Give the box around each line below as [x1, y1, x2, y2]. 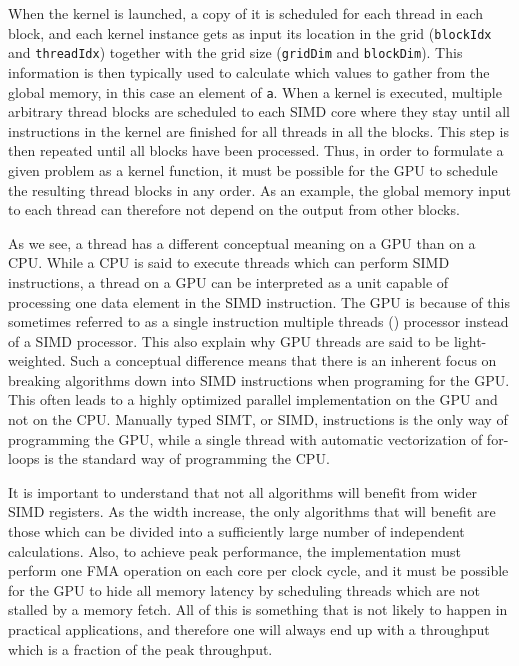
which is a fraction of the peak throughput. [8, 638, 273, 659]
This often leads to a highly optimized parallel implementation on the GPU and [8, 389, 498, 410]
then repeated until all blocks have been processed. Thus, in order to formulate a [8, 140, 504, 161]
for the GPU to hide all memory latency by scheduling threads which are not [8, 579, 480, 600]
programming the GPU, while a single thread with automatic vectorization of [8, 428, 483, 449]
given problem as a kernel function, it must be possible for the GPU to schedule [8, 159, 498, 180]
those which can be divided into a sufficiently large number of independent [8, 521, 465, 542]
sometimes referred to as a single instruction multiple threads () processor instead [8, 311, 509, 332]
